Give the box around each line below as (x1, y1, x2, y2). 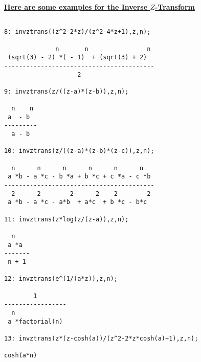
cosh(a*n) (4, 352, 37, 359)
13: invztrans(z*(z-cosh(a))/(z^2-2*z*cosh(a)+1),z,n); (4, 334, 198, 342)
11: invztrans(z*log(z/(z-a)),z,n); (4, 215, 129, 223)
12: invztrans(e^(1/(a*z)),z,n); (4, 275, 118, 283)
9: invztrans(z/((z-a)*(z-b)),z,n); (4, 87, 129, 95)
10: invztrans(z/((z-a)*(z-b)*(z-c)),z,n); (4, 147, 154, 155)
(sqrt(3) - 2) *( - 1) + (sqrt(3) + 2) (8, 54, 147, 61)
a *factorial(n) (8, 318, 63, 325)
